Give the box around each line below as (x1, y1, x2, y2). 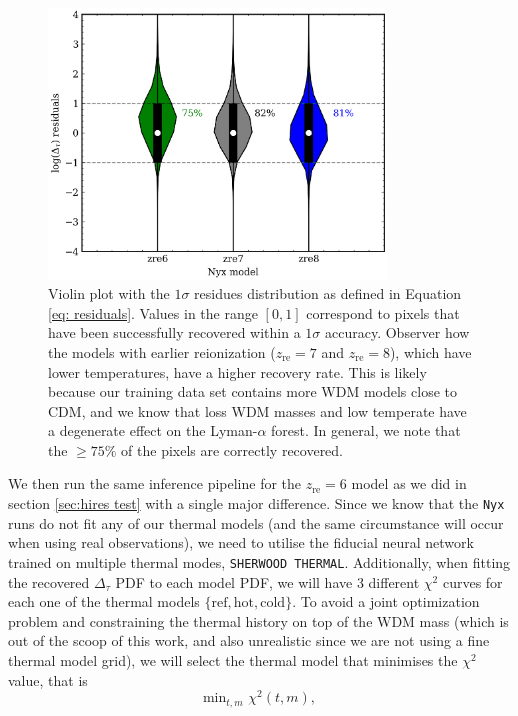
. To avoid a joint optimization (292, 591, 480, 612)
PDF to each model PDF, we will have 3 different (115, 571, 420, 592)
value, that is (8, 669, 88, 690)
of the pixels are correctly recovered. (121, 439, 344, 460)
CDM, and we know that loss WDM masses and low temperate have (48, 400, 467, 421)
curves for (442, 571, 503, 592)
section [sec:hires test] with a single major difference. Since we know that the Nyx (8, 493, 505, 514)
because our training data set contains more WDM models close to (48, 381, 457, 402)
